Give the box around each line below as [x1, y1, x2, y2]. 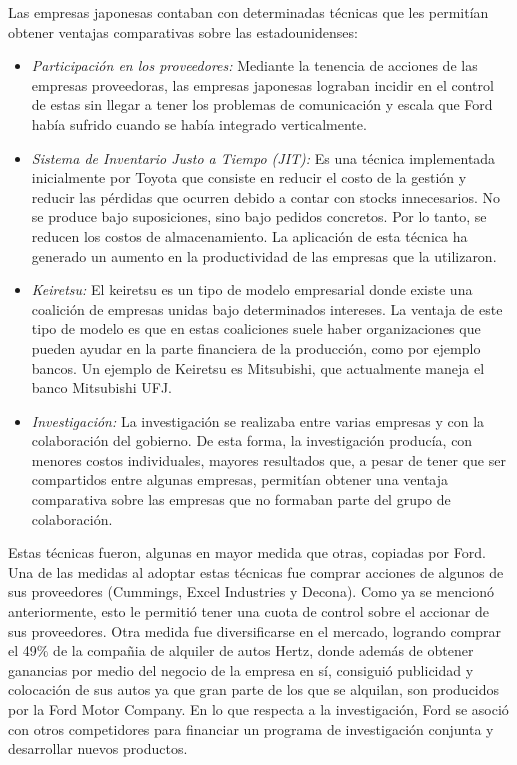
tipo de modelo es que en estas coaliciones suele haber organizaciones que [31, 318, 481, 339]
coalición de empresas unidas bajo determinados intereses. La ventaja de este [31, 298, 503, 319]
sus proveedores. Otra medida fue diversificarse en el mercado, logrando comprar [8, 620, 502, 641]
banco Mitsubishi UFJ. [31, 377, 172, 398]
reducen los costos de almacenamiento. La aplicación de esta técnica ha [31, 225, 468, 246]
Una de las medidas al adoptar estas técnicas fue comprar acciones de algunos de [8, 561, 504, 582]
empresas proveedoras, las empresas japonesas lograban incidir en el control [31, 74, 494, 95]
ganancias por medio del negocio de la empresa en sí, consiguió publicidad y [8, 659, 474, 680]
